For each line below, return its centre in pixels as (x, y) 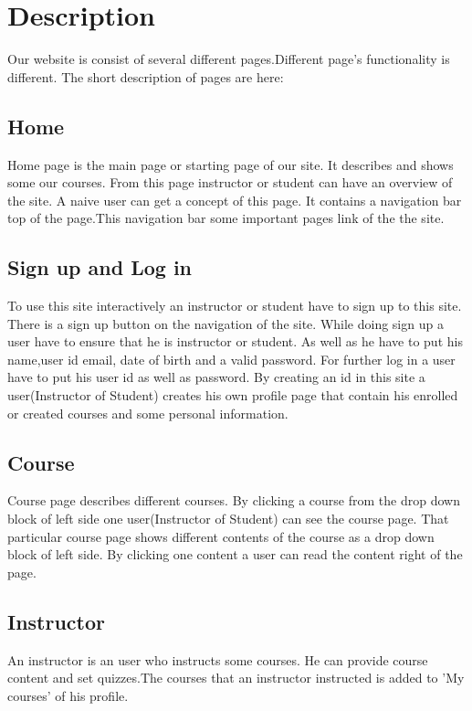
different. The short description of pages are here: (146, 76)
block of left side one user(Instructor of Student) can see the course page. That (228, 519)
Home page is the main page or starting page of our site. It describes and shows (231, 164)
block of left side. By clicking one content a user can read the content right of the (235, 554)
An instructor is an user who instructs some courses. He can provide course (218, 659)
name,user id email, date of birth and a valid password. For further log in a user (231, 359)
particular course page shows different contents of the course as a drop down (221, 536)
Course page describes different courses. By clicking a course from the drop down (234, 500)
